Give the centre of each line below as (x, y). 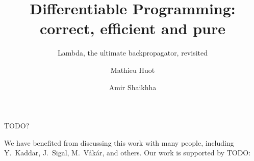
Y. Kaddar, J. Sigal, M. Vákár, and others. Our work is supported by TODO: (128, 153)
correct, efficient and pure (133, 28)
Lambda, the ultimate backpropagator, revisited (133, 53)
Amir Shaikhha (133, 87)
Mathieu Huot (133, 70)
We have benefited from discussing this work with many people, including (119, 142)
